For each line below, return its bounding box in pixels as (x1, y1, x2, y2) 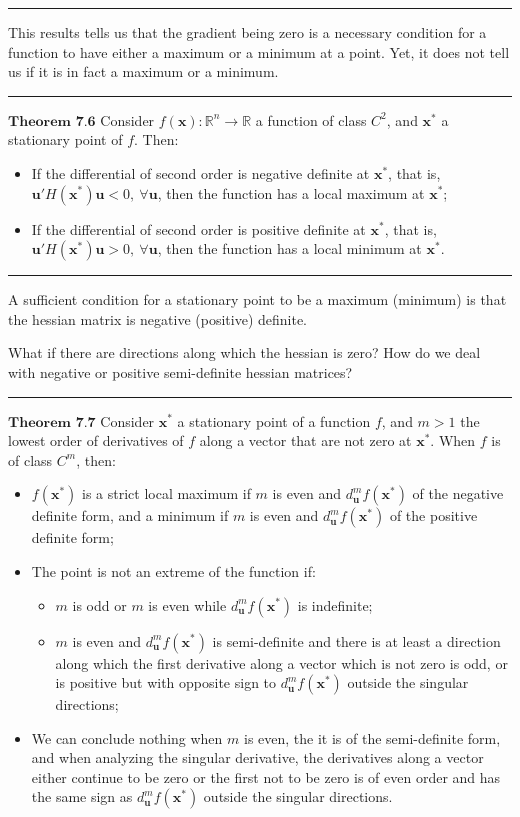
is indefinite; (297, 594, 373, 615)
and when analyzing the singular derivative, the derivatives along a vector (31, 747, 484, 768)
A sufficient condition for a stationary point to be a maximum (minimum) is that (8, 289, 507, 310)
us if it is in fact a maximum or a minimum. (8, 61, 279, 82)
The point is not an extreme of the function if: (31, 560, 316, 581)
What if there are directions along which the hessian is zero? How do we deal (8, 342, 481, 363)
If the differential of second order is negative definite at (31, 162, 370, 183)
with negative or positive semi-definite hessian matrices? (8, 361, 353, 382)
